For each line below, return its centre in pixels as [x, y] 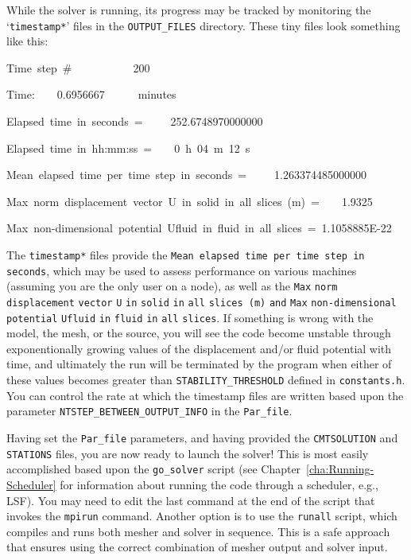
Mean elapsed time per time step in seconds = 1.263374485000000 [187, 175]
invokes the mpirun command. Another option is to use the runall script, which [202, 516]
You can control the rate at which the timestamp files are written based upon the [205, 395]
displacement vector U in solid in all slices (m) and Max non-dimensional [202, 303]
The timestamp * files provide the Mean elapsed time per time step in [186, 255]
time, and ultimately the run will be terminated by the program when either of [199, 364]
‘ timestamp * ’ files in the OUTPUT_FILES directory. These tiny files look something [204, 25]
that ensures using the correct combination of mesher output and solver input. [197, 547]
